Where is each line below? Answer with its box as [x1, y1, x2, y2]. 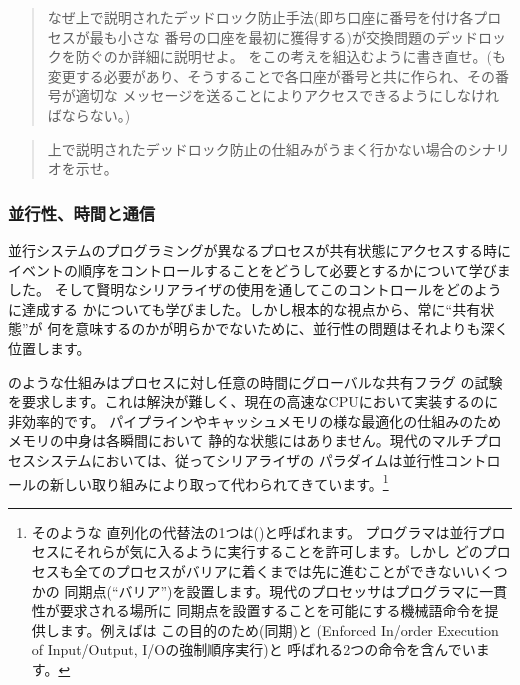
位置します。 [8, 337, 91, 358]
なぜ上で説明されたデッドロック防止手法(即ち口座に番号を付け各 [47, 7, 474, 27]
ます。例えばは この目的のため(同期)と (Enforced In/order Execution [59, 619, 499, 640]
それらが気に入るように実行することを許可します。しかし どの [73, 541, 483, 562]
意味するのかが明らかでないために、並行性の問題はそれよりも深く [75, 318, 509, 339]
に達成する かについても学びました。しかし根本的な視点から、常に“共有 [8, 298, 481, 319]
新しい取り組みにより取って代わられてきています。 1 [49, 470, 389, 494]
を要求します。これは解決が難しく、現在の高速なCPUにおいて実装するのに [8, 391, 499, 412]
